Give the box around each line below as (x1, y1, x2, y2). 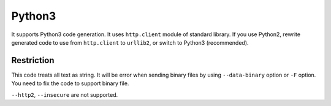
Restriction (11, 55, 55, 66)
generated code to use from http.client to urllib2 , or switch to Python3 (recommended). (11, 39, 249, 46)
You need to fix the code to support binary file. (11, 80, 129, 87)
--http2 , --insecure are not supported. (11, 91, 118, 98)
